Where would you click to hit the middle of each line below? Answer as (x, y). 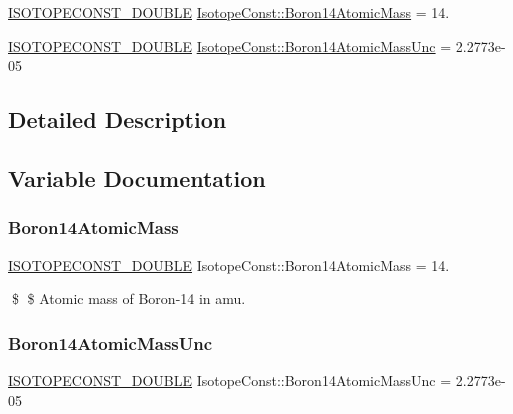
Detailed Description (117, 119)
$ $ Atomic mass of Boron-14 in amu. (128, 298)
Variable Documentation (137, 177)
